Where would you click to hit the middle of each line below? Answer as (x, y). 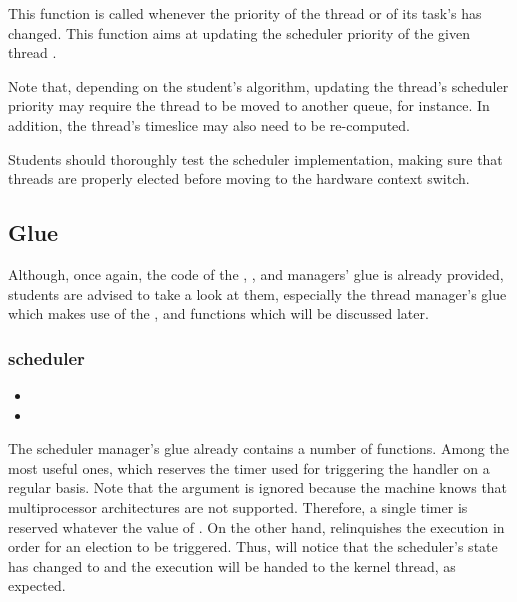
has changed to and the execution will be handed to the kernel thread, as (232, 565)
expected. (37, 585)
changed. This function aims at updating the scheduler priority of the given (239, 32)
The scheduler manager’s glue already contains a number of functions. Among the (258, 448)
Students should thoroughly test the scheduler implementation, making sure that (255, 158)
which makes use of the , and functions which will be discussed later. (218, 313)
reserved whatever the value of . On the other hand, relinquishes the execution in (256, 526)
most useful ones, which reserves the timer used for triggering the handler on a (249, 467)
